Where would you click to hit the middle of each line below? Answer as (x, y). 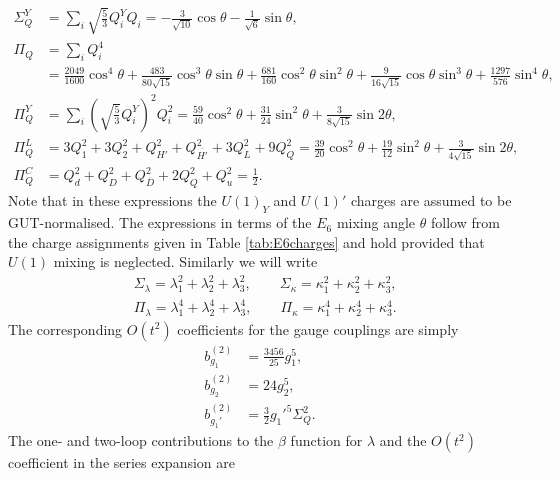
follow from (465, 222)
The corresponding (65, 328)
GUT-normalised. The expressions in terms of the (160, 222)
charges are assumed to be (431, 200)
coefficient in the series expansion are (121, 462)
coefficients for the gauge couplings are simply (318, 328)
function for (326, 440)
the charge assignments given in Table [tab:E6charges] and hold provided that (246, 241)
